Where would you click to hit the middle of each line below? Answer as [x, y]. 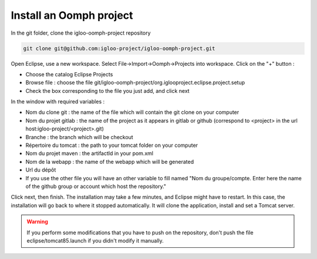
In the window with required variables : [58, 102]
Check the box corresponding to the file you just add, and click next [108, 90]
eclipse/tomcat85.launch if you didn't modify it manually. [95, 240]
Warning [37, 222]
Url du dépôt [41, 170]
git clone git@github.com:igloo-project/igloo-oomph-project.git [119, 48]
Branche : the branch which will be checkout [79, 137]
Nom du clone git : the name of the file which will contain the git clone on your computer [132, 112]
